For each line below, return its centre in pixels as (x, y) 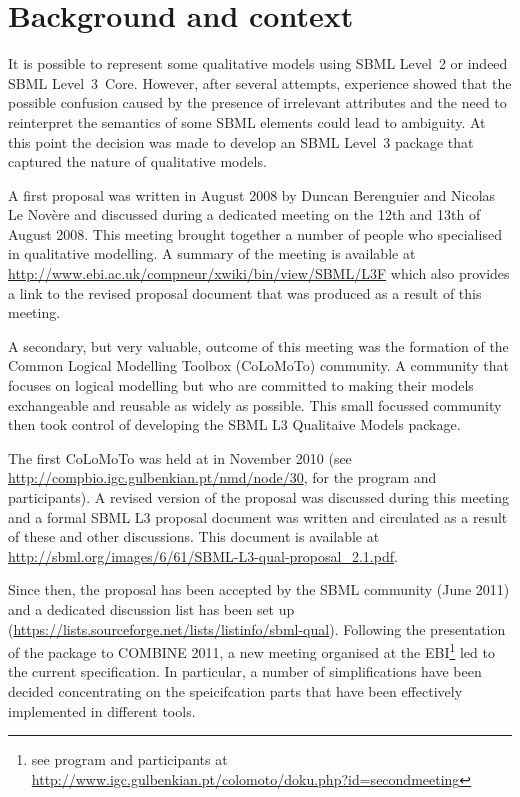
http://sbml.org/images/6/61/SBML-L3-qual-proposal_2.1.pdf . (203, 555)
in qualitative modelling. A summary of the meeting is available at (212, 253)
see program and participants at (129, 759)
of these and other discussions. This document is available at (194, 536)
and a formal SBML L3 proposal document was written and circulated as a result (258, 516)
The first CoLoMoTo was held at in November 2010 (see (180, 457)
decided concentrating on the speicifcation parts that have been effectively (235, 691)
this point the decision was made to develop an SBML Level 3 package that (241, 141)
